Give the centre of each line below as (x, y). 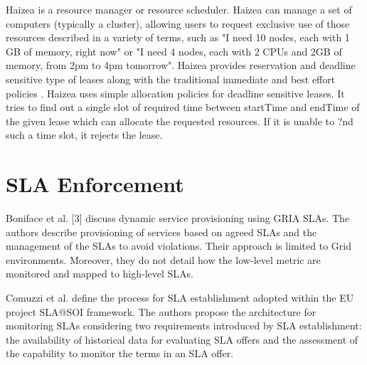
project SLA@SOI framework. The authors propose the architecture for (161, 311)
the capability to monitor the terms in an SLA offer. (120, 353)
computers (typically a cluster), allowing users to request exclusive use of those (178, 23)
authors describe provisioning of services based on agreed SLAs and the (161, 232)
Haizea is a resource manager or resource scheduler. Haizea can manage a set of (179, 9)
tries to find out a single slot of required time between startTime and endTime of (183, 107)
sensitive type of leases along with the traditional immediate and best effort (171, 79)
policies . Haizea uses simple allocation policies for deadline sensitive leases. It (175, 93)
